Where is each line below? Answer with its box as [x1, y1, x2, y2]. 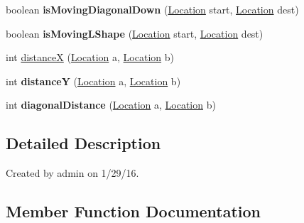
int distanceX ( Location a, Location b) [6, 50, 174, 65]
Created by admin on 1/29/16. [6, 165, 139, 180]
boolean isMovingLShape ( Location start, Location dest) [6, 26, 264, 40]
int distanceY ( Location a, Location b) [6, 73, 181, 88]
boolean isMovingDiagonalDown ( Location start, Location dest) [6, 2, 299, 16]
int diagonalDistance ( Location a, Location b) [6, 97, 216, 112]
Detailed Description [6, 132, 161, 154]
